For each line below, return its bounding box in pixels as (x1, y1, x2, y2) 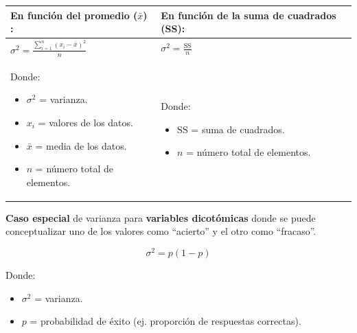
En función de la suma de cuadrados (161, 8, 336, 22)
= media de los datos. (35, 138, 127, 152)
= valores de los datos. (38, 115, 133, 129)
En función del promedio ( (10, 8, 138, 22)
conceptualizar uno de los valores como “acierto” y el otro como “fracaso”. (5, 224, 316, 238)
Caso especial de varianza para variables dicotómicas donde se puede (5, 210, 316, 225)
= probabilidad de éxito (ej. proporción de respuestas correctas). (30, 314, 301, 328)
